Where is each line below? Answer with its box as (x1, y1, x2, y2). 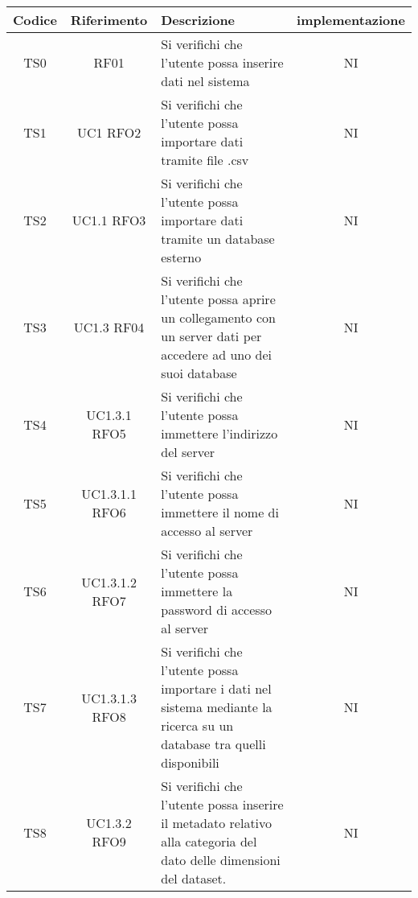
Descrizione (161, 10, 236, 29)
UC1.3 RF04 (73, 317, 145, 336)
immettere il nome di (161, 503, 279, 521)
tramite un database (161, 229, 275, 248)
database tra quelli (161, 735, 266, 753)
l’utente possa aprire (161, 290, 276, 308)
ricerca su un (161, 716, 234, 735)
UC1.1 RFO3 (72, 211, 146, 229)
